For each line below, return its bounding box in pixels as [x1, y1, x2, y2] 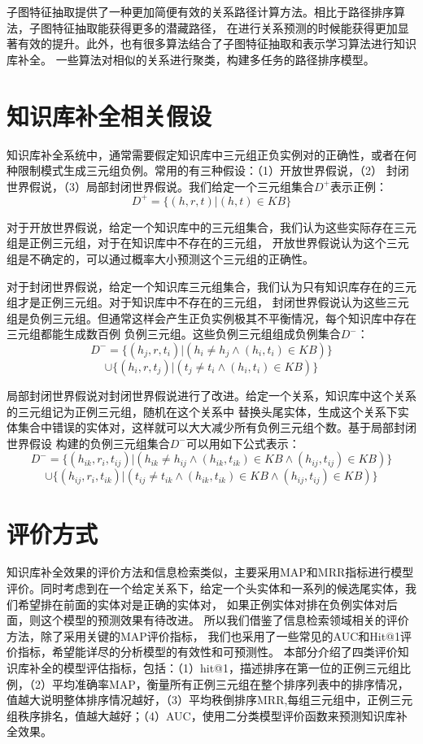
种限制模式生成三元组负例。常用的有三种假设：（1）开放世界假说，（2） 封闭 [7, 162, 409, 179]
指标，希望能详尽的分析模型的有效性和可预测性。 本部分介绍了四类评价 [17, 643, 398, 660]
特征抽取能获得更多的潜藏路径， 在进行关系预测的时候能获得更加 [51, 19, 398, 36]
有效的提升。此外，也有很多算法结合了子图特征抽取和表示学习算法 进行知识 [17, 35, 416, 52]
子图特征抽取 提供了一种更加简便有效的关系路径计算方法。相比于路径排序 [7, 3, 394, 20]
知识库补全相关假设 [7, 98, 212, 132]
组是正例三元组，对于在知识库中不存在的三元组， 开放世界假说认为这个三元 [7, 234, 409, 251]
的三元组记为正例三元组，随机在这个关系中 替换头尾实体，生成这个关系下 [7, 402, 398, 420]
